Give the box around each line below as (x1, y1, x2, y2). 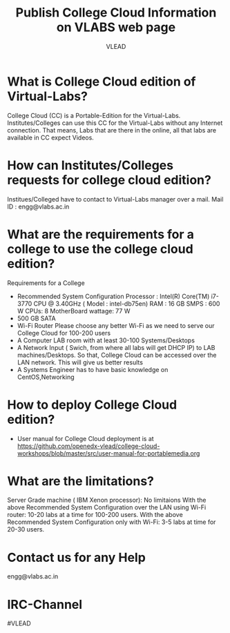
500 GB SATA (17, 314, 57, 322)
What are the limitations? (7, 473, 154, 489)
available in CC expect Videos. (7, 133, 95, 142)
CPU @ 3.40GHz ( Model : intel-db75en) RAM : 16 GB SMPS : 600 (33, 299, 220, 308)
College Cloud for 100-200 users (17, 329, 111, 337)
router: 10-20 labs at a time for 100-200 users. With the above (7, 511, 183, 519)
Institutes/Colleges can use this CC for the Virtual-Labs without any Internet (7, 119, 223, 127)
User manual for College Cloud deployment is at (17, 434, 154, 442)
